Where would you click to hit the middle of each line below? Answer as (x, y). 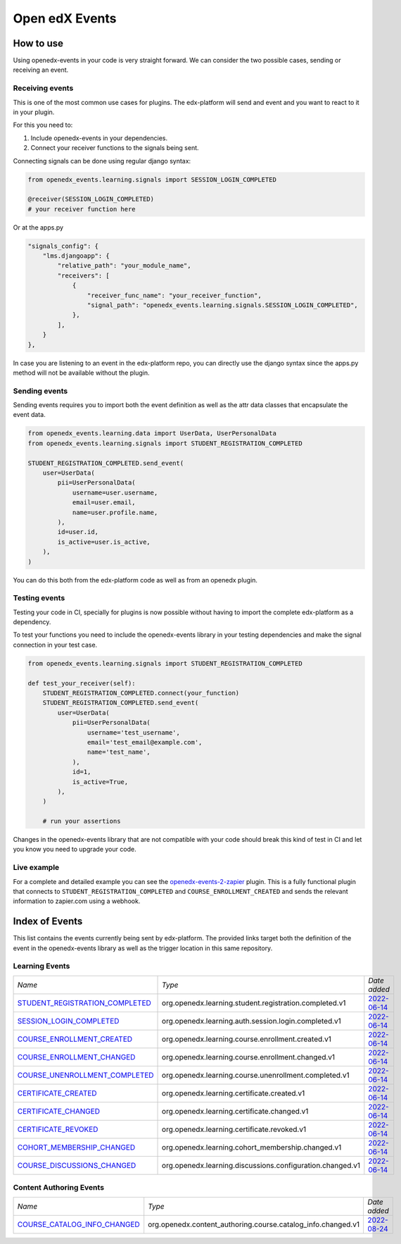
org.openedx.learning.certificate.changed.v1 (235, 1111)
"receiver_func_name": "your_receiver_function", (174, 295)
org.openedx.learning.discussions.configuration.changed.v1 (261, 1165)
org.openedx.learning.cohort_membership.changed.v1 (252, 1147)
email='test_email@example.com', (145, 742)
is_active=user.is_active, (104, 542)
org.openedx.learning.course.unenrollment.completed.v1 (256, 1075)
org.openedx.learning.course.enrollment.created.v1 (247, 1039)
